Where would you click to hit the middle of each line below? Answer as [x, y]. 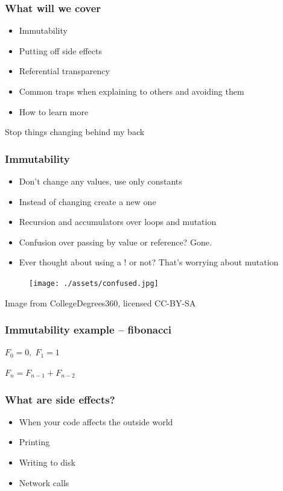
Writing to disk [47, 462]
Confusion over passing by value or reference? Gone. [115, 242]
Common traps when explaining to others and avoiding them [132, 91]
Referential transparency [64, 71]
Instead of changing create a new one [87, 201]
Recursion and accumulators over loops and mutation [118, 222]
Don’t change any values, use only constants [100, 181]
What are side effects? [60, 399]
